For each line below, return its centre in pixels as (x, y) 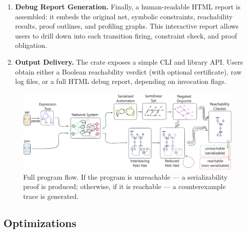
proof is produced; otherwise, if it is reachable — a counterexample (124, 186)
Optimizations (40, 222)
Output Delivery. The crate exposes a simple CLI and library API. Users (129, 61)
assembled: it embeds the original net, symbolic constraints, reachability (124, 16)
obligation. (31, 45)
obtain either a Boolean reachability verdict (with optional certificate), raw (128, 71)
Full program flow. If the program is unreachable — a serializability (125, 176)
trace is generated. (51, 196)
